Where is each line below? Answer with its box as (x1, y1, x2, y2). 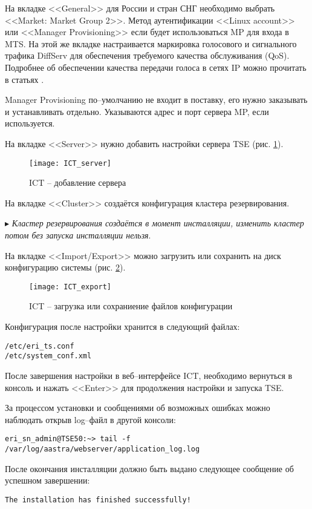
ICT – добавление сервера (29, 176, 126, 189)
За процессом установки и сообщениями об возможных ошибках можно (5, 401, 270, 414)
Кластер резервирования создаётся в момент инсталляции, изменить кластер (11, 217, 304, 229)
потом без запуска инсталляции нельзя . (5, 228, 151, 241)
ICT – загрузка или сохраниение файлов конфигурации (29, 300, 233, 312)
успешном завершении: (5, 474, 90, 487)
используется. (5, 117, 55, 130)
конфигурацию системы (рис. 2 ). (5, 261, 126, 274)
